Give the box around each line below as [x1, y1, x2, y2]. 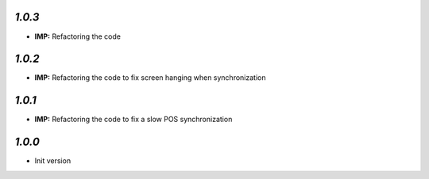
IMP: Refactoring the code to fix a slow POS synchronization [34, 115, 233, 124]
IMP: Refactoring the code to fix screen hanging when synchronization [34, 73, 266, 82]
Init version [34, 156, 71, 166]
